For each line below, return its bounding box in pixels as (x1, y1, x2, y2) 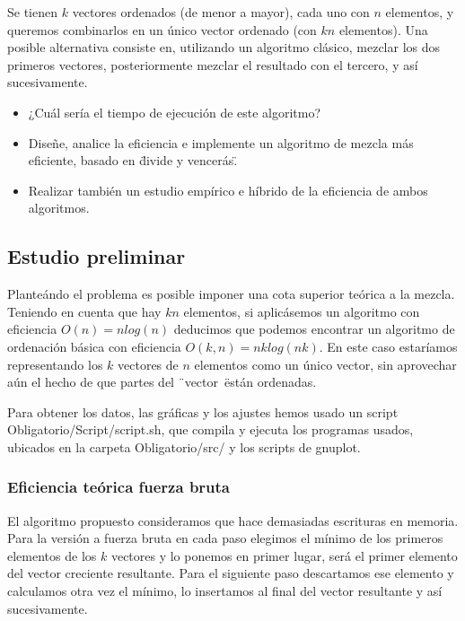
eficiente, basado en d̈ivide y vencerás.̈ (28, 151, 238, 170)
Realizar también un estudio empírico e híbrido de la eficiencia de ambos (28, 180, 428, 199)
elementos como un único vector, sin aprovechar (194, 354, 457, 373)
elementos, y (385, 3, 454, 21)
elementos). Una (338, 20, 428, 39)
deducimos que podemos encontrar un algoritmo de (173, 319, 455, 338)
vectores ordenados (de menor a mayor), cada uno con (72, 3, 370, 21)
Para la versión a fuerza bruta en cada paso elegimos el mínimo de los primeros (7, 529, 443, 547)
